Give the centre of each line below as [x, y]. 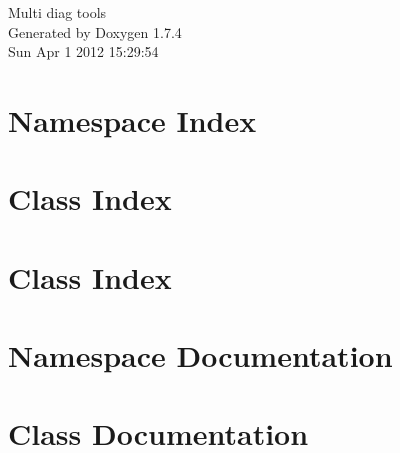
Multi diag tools [57, 12]
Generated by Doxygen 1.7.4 [95, 31]
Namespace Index [132, 119]
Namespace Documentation [200, 355]
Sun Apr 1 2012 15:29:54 [83, 51]
